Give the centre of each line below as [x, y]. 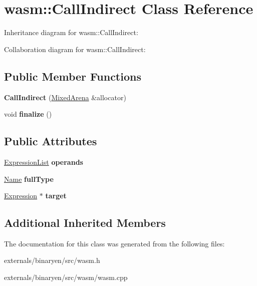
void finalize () [28, 114]
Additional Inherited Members [85, 223]
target [56, 196]
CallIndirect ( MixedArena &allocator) [65, 97]
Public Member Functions [73, 76]
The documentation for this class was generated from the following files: [114, 243]
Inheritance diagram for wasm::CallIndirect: [71, 32]
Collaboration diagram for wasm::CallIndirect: [75, 49]
